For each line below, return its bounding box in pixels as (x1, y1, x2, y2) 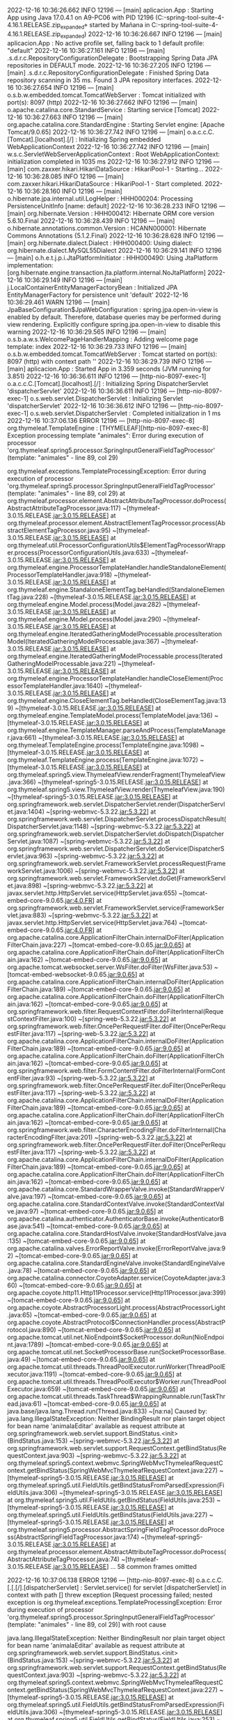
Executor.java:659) (7, 1384, 61, 1393)
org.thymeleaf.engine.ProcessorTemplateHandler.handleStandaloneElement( (7, 563, 227, 571)
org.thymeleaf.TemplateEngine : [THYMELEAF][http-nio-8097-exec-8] (7, 424, 209, 432)
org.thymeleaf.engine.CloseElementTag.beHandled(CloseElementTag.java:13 (7, 696, 227, 704)
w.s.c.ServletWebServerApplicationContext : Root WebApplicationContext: (7, 150, 220, 158)
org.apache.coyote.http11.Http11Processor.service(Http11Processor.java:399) (7, 1288, 226, 1296)
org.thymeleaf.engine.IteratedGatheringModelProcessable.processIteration (7, 630, 223, 638)
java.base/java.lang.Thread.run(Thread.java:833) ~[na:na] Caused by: (7, 1407, 207, 1415)
